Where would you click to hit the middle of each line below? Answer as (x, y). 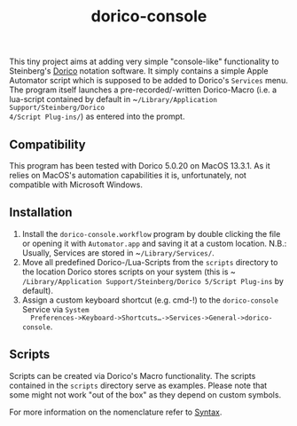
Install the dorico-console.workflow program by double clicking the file (151, 233)
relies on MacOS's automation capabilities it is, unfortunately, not (128, 175)
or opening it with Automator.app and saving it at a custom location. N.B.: (154, 243)
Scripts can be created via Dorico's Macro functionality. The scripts (133, 375)
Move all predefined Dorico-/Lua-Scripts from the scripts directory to (150, 262)
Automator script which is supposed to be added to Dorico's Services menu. (148, 81)
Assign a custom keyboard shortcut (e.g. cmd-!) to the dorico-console (150, 300)
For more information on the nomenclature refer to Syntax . (116, 412)
